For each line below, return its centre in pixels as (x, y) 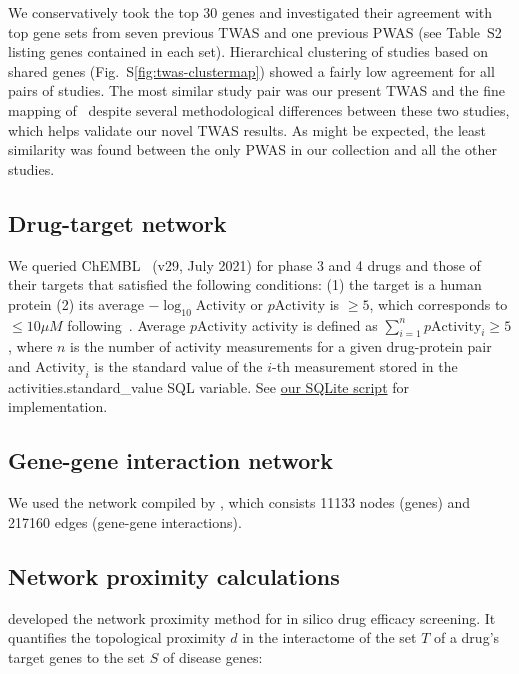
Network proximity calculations (174, 575)
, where (30, 346)
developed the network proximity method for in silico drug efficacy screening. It (252, 617)
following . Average (126, 324)
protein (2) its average (76, 303)
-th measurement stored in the (365, 365)
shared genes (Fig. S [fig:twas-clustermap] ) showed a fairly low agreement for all (251, 70)
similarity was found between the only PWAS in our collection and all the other (252, 149)
